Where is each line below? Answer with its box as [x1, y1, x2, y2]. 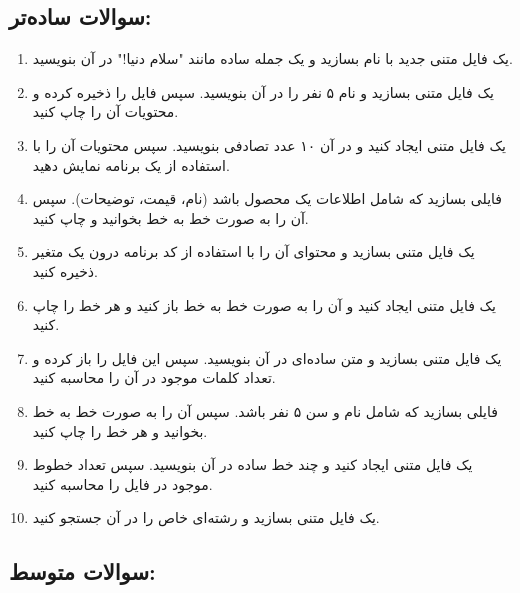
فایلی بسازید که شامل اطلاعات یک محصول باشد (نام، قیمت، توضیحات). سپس [32, 188, 503, 209]
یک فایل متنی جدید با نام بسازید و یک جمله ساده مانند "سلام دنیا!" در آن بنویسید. [32, 48, 513, 69]
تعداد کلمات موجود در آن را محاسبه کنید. [32, 367, 276, 388]
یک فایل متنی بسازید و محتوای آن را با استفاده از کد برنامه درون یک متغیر [32, 241, 475, 262]
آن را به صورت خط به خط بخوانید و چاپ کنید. [32, 207, 309, 228]
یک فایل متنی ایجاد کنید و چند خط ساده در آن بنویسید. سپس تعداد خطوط [32, 454, 473, 475]
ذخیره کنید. [32, 260, 99, 281]
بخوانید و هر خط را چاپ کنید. [32, 420, 208, 441]
